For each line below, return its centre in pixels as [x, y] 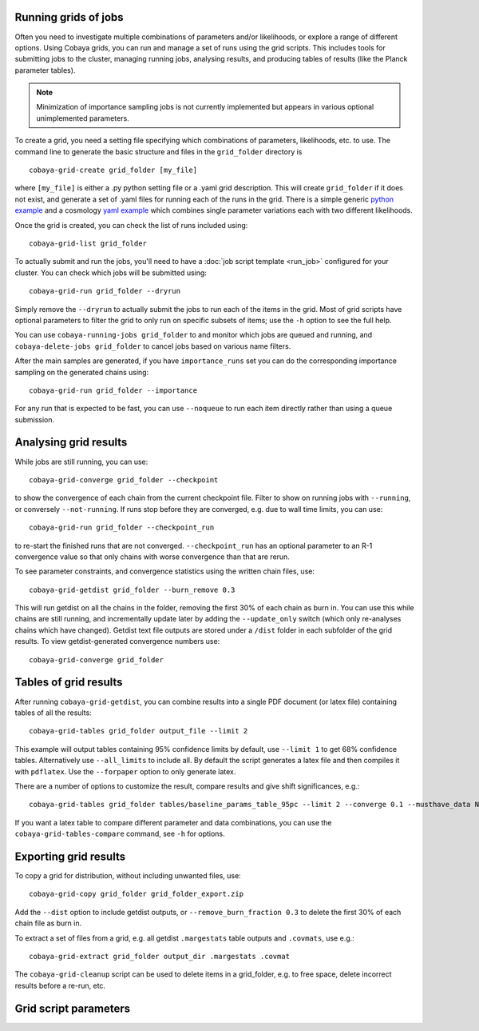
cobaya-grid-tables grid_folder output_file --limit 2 [139, 731]
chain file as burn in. [48, 923]
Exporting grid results [70, 856]
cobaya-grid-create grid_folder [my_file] [113, 170]
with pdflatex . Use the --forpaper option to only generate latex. [125, 771]
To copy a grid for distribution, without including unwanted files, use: [128, 875]
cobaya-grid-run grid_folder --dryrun [105, 291]
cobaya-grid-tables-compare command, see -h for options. [120, 834]
